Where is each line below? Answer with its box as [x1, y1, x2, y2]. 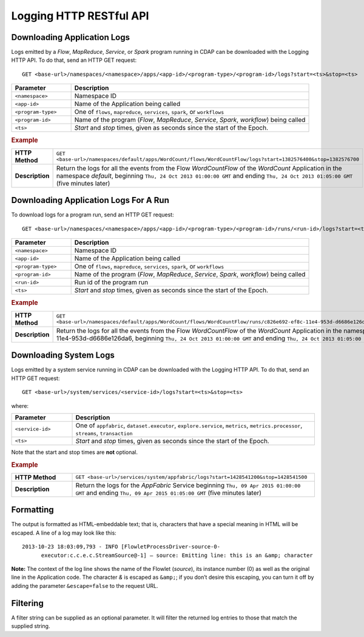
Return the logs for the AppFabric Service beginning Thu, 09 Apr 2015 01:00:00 [75, 481, 301, 489]
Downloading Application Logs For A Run [11, 195, 169, 205]
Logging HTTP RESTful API [11, 9, 149, 22]
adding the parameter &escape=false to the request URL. [11, 582, 158, 589]
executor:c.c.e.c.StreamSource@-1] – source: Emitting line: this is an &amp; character [41, 552, 314, 559]
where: [11, 402, 29, 409]
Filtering [11, 598, 44, 609]
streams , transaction [75, 429, 133, 437]
